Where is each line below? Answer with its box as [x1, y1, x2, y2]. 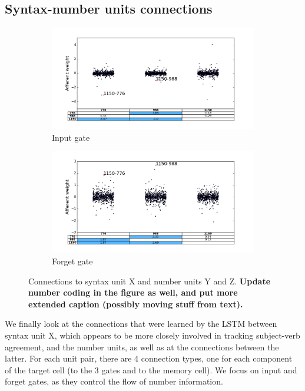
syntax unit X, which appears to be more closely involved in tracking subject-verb [5, 329, 300, 341]
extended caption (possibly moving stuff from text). [28, 297, 243, 310]
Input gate [52, 131, 90, 143]
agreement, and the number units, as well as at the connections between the [5, 340, 279, 353]
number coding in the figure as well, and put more [28, 286, 238, 299]
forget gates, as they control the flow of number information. [5, 375, 223, 387]
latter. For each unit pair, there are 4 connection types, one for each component [5, 352, 293, 365]
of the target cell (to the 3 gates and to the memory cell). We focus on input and [5, 363, 297, 376]
